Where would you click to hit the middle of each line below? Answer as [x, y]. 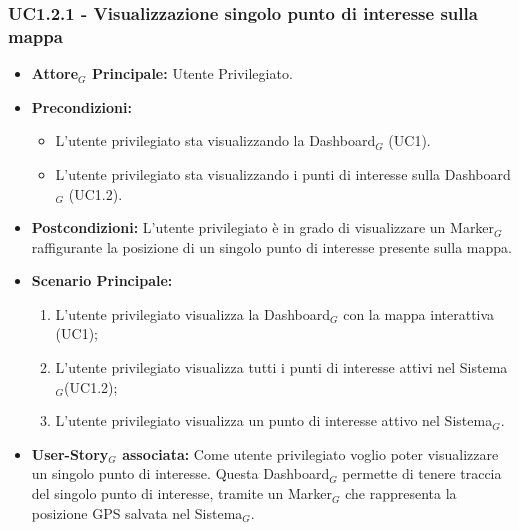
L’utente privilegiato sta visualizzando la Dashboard [215, 140]
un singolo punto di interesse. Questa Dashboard [180, 473]
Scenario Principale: [102, 280]
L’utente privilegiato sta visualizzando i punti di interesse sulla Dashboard [283, 173]
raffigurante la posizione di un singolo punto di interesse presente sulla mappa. [271, 246]
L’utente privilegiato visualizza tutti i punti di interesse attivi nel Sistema [281, 367]
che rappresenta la [401, 493]
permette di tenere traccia [422, 473]
